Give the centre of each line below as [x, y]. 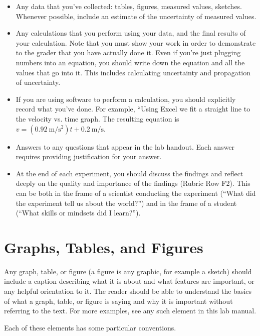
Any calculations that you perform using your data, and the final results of [131, 33]
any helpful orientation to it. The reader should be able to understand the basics [128, 291]
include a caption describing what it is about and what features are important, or [129, 281]
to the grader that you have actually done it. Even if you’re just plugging [128, 52]
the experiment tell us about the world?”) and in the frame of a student [126, 203]
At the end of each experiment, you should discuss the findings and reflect [129, 173]
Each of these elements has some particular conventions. [90, 327]
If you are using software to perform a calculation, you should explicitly [126, 99]
